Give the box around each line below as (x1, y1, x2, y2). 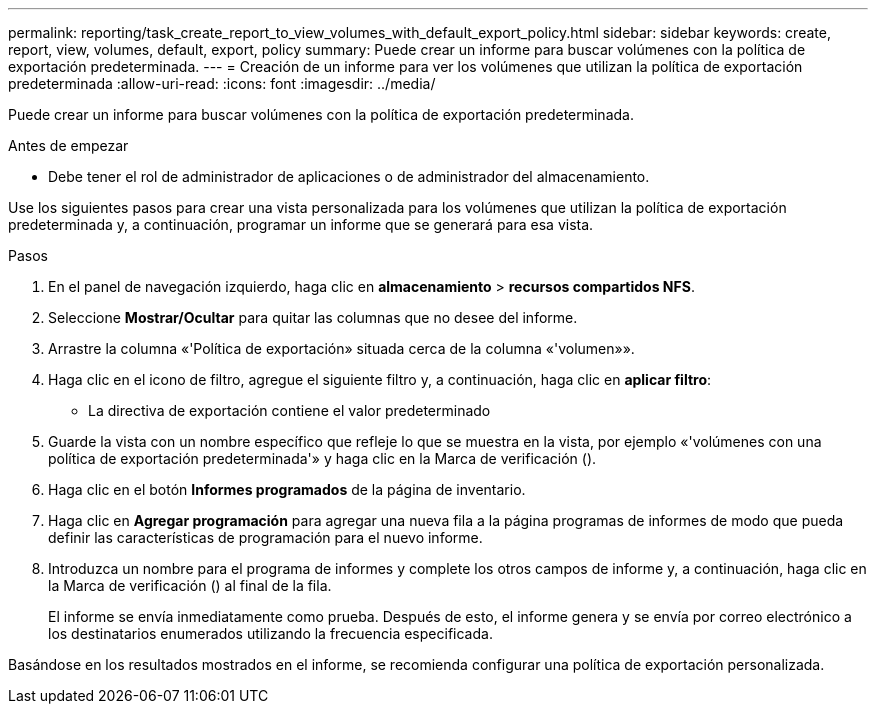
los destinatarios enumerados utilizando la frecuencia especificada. (48, 625, 493, 642)
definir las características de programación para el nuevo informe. (48, 529, 483, 546)
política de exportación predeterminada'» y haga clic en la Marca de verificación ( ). (48, 450, 597, 467)
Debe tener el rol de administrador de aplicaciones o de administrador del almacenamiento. (48, 168, 650, 185)
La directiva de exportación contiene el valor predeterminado (88, 402, 491, 419)
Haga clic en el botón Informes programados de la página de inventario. (48, 481, 526, 498)
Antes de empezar (8, 137, 129, 154)
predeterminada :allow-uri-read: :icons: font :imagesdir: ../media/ (8, 75, 436, 92)
